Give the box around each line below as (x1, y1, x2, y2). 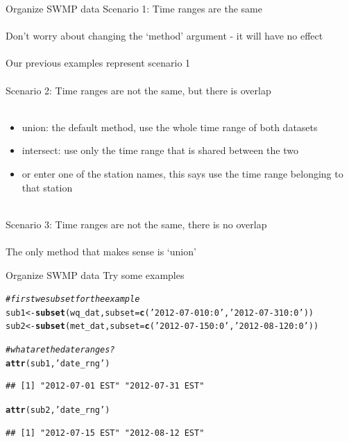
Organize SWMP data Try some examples (6, 267, 185, 282)
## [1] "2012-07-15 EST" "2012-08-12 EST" (6, 427, 205, 438)
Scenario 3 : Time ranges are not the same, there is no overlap (6, 216, 267, 231)
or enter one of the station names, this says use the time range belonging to (22, 166, 343, 180)
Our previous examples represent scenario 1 (6, 56, 191, 70)
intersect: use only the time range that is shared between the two (22, 143, 298, 158)
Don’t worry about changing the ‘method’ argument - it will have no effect (6, 28, 323, 43)
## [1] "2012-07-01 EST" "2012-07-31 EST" (6, 381, 205, 391)
